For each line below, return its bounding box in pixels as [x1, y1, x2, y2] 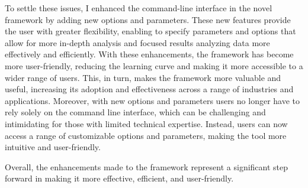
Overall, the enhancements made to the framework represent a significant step [5, 160, 288, 173]
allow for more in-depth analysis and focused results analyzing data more [5, 36, 270, 48]
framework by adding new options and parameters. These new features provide [5, 13, 291, 25]
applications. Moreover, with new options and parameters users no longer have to [5, 94, 300, 106]
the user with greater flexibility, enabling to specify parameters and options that [5, 25, 296, 37]
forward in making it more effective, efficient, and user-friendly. [5, 172, 234, 184]
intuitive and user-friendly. [5, 141, 101, 153]
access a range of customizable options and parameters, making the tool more [5, 129, 287, 141]
